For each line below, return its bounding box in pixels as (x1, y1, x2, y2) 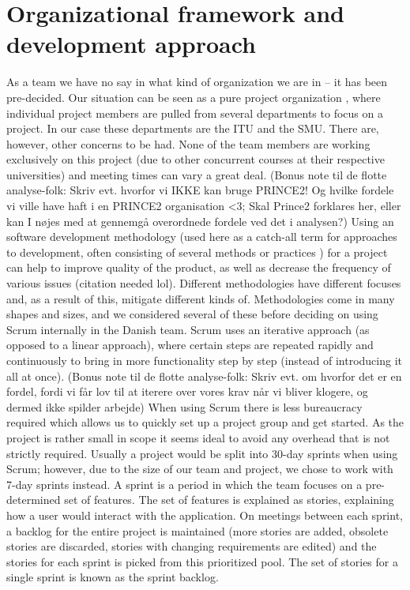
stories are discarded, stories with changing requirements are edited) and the (6, 538, 377, 554)
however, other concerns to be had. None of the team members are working (6, 135, 371, 152)
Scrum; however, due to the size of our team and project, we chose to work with (6, 460, 393, 477)
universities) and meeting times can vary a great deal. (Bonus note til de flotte (6, 166, 387, 182)
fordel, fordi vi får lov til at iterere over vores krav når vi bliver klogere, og (6, 383, 368, 400)
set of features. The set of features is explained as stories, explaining (64, 491, 394, 508)
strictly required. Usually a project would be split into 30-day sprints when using (6, 445, 398, 461)
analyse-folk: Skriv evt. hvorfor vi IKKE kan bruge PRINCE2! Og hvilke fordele (6, 182, 394, 198)
